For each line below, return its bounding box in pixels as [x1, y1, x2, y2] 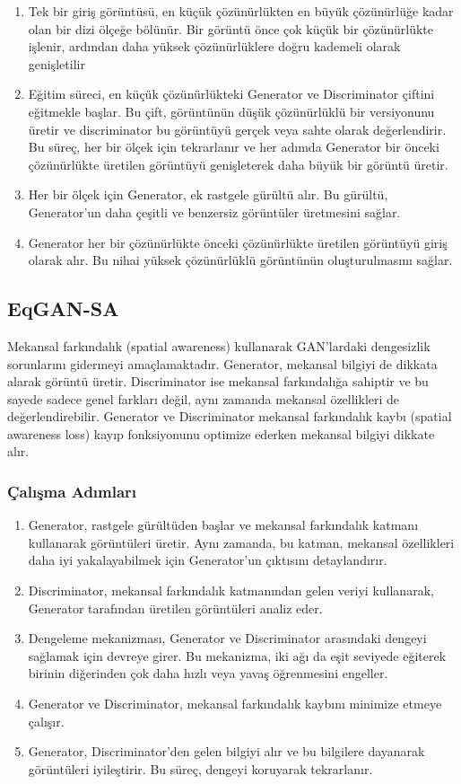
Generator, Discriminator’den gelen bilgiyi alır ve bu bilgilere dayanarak [28, 742, 425, 761]
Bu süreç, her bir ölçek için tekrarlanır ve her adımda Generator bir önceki [28, 137, 439, 156]
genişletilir [28, 54, 85, 73]
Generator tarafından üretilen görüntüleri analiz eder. [28, 598, 323, 617]
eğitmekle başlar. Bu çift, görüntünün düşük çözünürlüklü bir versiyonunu [28, 101, 435, 120]
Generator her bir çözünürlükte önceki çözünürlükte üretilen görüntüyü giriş [28, 233, 448, 251]
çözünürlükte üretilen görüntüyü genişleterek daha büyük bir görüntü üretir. [28, 154, 448, 173]
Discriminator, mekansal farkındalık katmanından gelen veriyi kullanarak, [28, 581, 434, 600]
